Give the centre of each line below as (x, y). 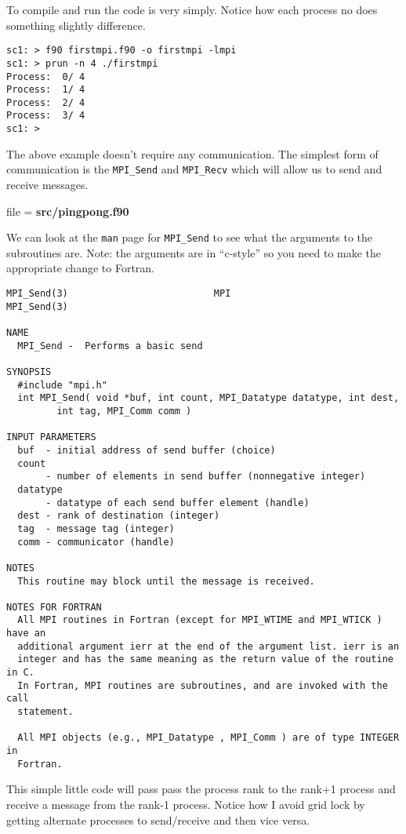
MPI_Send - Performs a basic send (110, 346)
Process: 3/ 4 (46, 116)
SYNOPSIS (29, 372)
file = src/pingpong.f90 (68, 211)
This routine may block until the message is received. (166, 581)
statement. (45, 712)
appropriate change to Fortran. (80, 268)
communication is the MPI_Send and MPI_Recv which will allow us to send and (194, 169)
